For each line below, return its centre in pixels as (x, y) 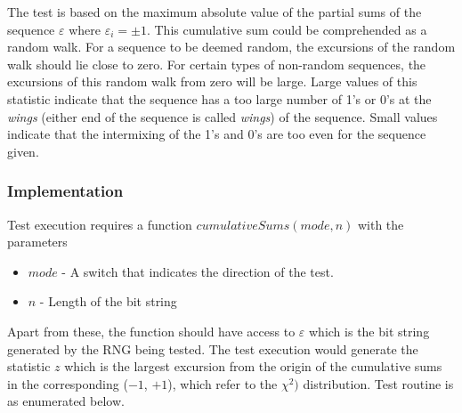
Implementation (65, 191)
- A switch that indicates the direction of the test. (198, 271)
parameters (37, 242)
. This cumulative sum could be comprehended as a (287, 29)
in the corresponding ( (68, 383)
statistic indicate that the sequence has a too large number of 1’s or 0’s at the (219, 98)
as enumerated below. (66, 401)
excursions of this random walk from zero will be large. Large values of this (212, 81)
